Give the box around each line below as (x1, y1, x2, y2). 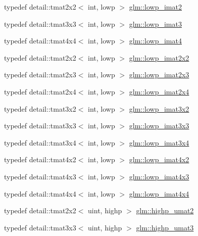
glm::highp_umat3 (136, 222, 194, 232)
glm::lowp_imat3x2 (129, 103, 189, 114)
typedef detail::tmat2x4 (4, 86, 76, 97)
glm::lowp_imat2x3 (129, 69, 189, 80)
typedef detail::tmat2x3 (4, 69, 76, 80)
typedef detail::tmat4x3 (4, 171, 76, 181)
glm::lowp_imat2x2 (129, 52, 189, 63)
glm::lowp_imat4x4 (129, 188, 189, 199)
